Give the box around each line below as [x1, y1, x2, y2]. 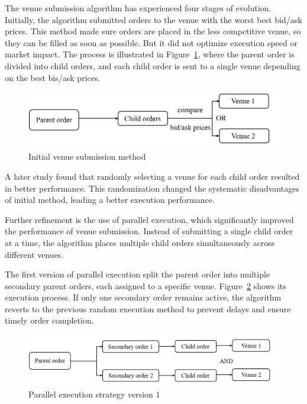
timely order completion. [5, 314, 94, 327]
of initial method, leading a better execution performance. [5, 193, 215, 206]
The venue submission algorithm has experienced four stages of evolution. [5, 2, 272, 14]
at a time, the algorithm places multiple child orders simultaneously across [5, 236, 275, 248]
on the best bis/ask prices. [5, 71, 101, 83]
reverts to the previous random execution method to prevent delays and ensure [5, 302, 291, 315]
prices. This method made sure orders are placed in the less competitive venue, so [5, 25, 301, 37]
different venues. [5, 248, 64, 260]
